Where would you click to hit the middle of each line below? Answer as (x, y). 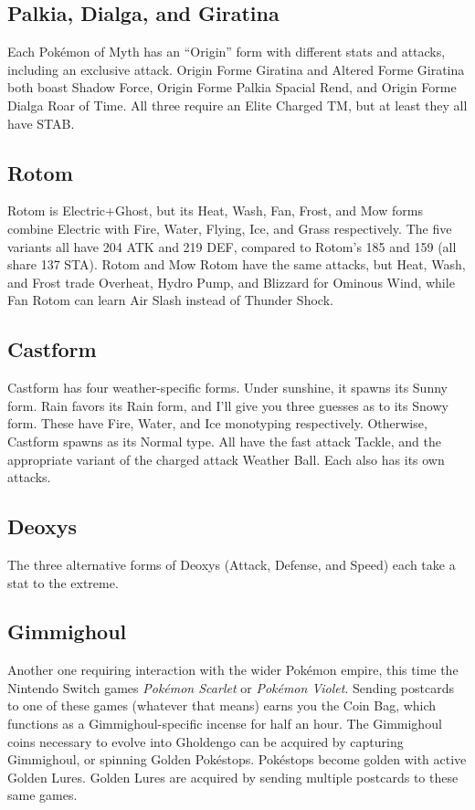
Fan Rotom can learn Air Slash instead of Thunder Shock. (170, 300)
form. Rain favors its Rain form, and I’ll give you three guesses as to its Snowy (228, 405)
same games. (42, 795)
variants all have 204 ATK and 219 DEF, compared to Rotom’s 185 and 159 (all (232, 246)
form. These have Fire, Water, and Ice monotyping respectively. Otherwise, (217, 423)
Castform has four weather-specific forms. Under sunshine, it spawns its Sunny (227, 388)
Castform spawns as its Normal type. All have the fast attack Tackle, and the (224, 441)
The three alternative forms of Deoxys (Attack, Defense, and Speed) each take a (232, 564)
